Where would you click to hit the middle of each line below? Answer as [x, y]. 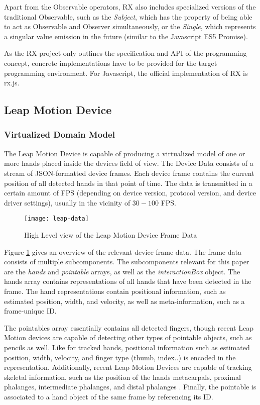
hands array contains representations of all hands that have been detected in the [128, 281]
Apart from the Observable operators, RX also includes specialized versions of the [130, 7]
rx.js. [12, 83]
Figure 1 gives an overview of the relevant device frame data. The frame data [123, 251]
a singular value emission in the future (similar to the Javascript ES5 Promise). [126, 36]
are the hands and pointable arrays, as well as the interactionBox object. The [122, 271]
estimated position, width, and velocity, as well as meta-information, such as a [124, 301]
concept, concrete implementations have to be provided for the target [111, 63]
